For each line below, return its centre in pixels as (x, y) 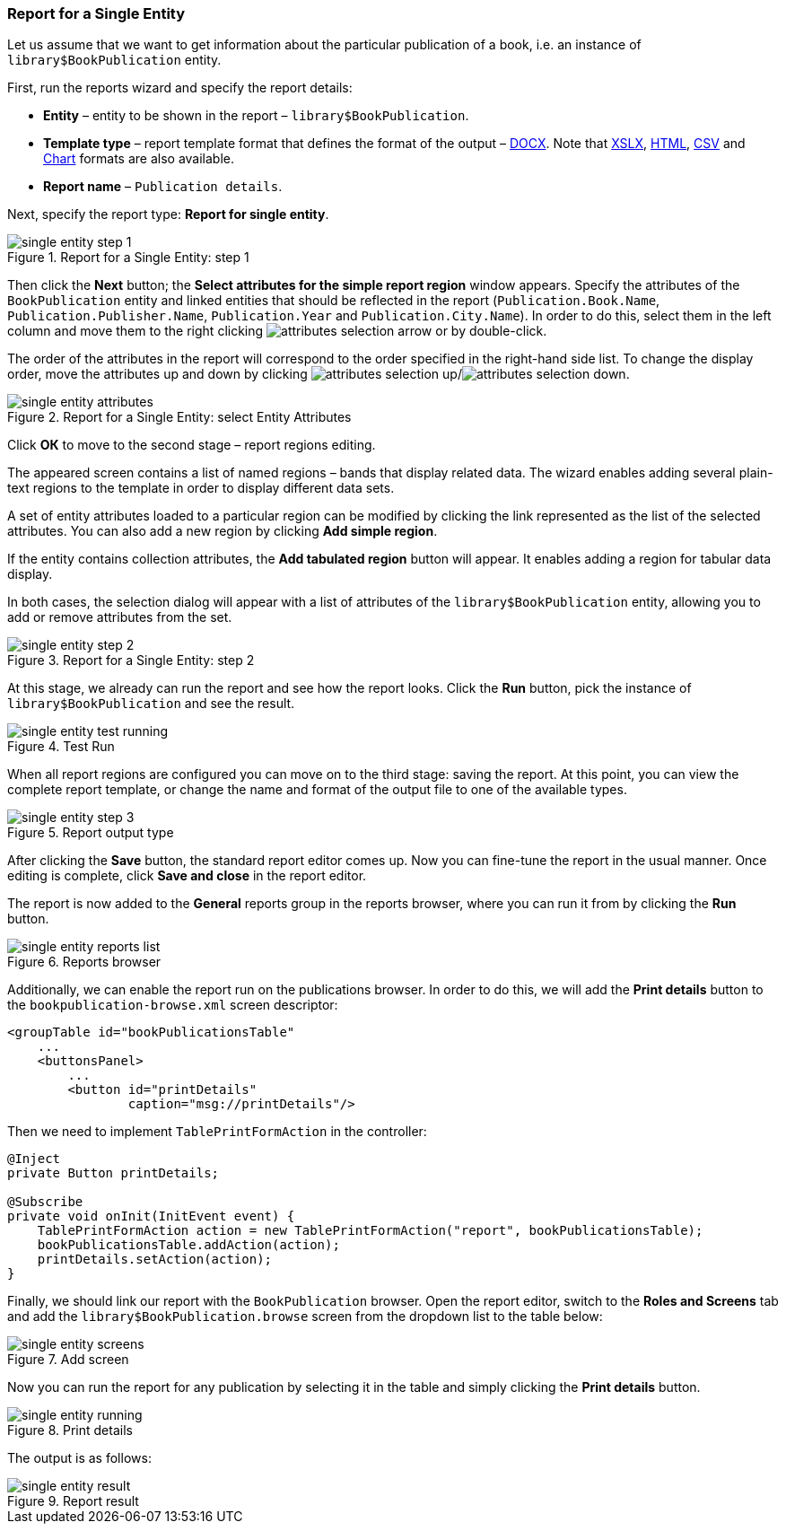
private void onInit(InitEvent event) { (151, 1216)
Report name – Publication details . (163, 187)
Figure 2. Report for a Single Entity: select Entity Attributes (179, 417)
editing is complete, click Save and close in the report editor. (187, 876)
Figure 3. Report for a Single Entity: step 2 (131, 661)
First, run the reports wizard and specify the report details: (180, 88)
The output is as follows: (79, 1458)
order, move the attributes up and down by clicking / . (319, 374)
